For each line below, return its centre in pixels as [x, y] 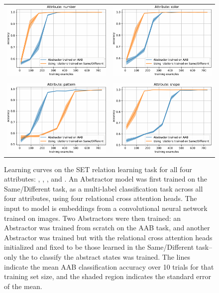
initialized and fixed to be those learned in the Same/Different [99, 247]
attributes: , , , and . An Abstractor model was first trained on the [106, 179]
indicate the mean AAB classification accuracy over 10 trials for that [109, 266]
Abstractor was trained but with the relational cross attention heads [108, 237]
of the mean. [23, 286]
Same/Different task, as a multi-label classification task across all [104, 188]
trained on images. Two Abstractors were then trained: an [93, 218]
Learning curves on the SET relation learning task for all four [98, 169]
